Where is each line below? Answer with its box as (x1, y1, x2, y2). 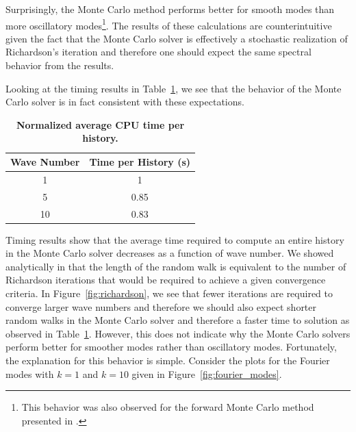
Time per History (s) (89, 155, 191, 168)
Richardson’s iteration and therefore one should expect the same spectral (5, 45, 311, 59)
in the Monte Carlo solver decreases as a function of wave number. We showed (5, 246, 334, 260)
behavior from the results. (5, 58, 114, 73)
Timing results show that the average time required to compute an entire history (5, 232, 344, 246)
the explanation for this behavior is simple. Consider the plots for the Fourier (5, 353, 330, 367)
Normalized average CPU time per (16, 117, 185, 131)
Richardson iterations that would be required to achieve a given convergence (5, 272, 326, 287)
